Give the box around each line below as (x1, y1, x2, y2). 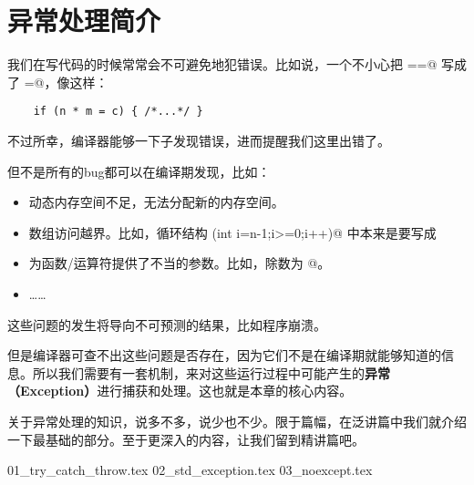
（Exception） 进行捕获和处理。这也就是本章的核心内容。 (7, 381, 353, 400)
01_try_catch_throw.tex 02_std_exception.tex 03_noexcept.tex (7, 460, 373, 480)
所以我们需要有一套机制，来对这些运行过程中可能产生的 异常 (32, 363, 390, 382)
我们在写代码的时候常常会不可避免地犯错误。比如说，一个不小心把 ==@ (7, 55, 438, 74)
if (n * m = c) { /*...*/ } (33, 105, 203, 119)
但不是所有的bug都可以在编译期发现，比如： (7, 161, 271, 181)
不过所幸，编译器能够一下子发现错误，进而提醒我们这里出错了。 (7, 130, 390, 150)
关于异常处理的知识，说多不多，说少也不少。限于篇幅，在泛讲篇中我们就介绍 (7, 411, 467, 430)
